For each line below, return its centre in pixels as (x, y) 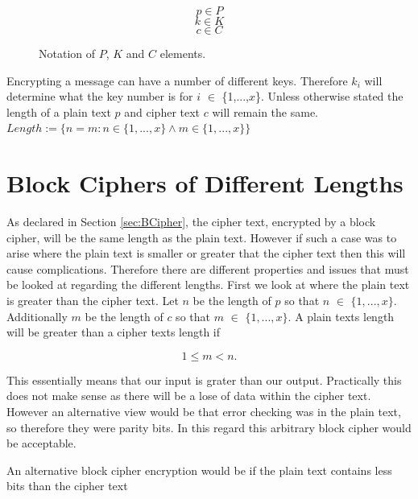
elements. (183, 53)
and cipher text (162, 111)
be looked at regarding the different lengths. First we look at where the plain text (208, 285)
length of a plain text (59, 111)
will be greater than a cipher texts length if (114, 332)
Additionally (37, 316)
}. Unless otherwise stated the (329, 96)
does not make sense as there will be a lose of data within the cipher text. (189, 396)
